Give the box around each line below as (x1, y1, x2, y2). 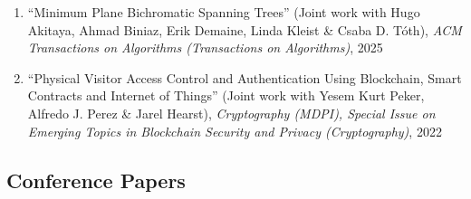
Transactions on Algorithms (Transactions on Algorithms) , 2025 (27, 38, 383, 57)
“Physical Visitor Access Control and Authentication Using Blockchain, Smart (27, 68, 462, 87)
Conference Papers (6, 166, 186, 194)
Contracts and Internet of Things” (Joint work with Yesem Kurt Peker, (27, 86, 425, 105)
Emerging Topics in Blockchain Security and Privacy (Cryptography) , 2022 (27, 121, 442, 140)
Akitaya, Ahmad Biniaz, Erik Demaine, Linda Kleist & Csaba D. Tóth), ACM (27, 20, 462, 39)
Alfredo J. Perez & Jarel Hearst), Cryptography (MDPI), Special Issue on (27, 103, 436, 122)
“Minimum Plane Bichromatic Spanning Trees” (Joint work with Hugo (27, 3, 420, 21)
